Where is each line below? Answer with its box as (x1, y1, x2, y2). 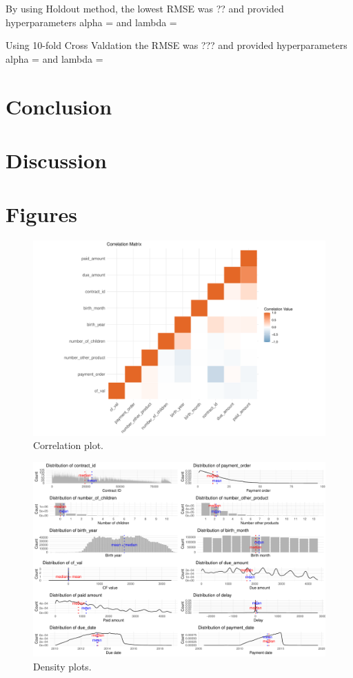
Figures (6, 200, 77, 228)
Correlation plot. (33, 438, 103, 452)
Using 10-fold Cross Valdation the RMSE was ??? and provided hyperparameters (6, 38, 347, 52)
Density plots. (33, 659, 92, 673)
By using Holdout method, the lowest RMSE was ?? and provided (6, 1, 284, 15)
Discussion (6, 146, 107, 174)
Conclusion (6, 92, 112, 120)
